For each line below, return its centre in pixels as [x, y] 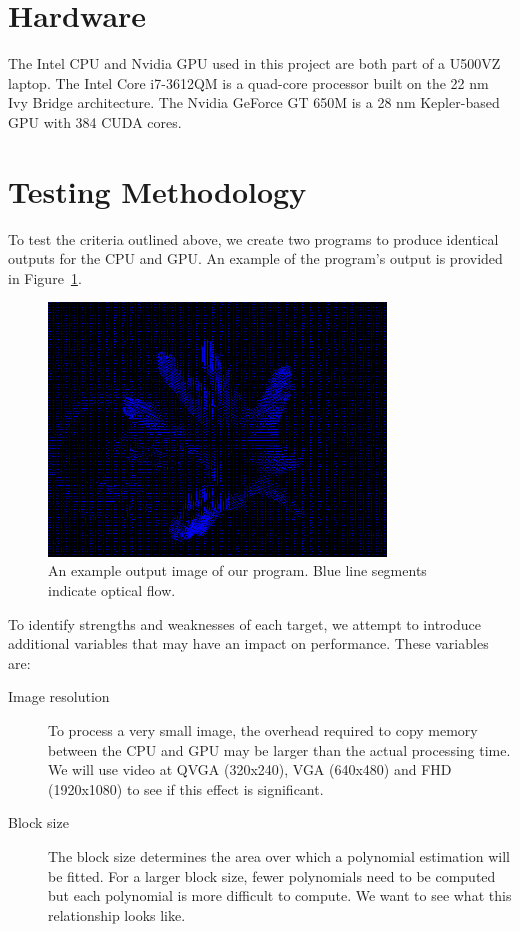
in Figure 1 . [45, 277]
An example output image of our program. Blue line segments [237, 570]
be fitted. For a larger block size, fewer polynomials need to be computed [272, 875]
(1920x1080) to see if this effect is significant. [186, 788]
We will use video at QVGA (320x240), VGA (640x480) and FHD [250, 769]
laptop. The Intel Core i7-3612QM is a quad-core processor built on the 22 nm [248, 82]
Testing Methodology [157, 190]
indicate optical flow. [112, 589]
